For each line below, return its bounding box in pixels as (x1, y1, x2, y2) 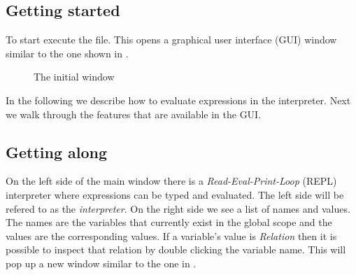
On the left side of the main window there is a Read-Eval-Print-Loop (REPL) (6, 174, 337, 188)
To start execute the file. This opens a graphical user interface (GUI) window (6, 32, 337, 47)
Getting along (6, 141, 108, 162)
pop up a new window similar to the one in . (6, 255, 197, 270)
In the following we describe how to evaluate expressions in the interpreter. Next (6, 92, 351, 107)
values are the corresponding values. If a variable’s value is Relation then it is (6, 228, 337, 243)
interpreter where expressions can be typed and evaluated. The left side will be (6, 187, 344, 202)
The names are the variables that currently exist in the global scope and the (6, 215, 332, 230)
